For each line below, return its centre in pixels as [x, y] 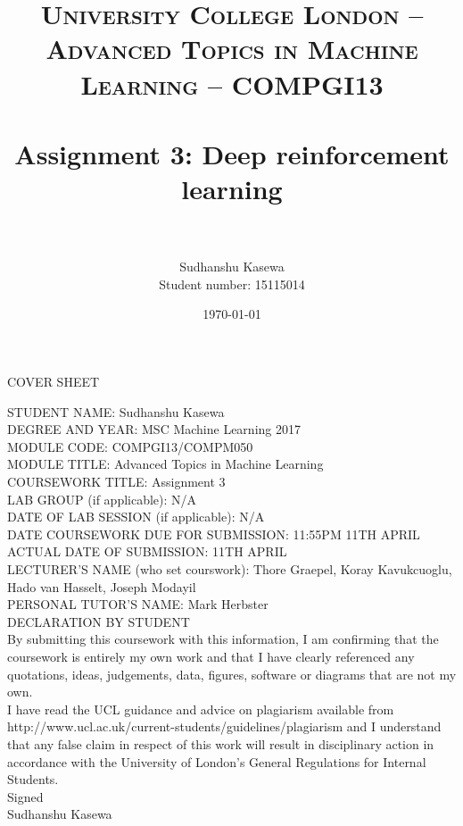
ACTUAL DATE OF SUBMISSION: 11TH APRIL [147, 551]
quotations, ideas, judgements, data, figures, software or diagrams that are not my [232, 674]
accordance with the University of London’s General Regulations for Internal [217, 761]
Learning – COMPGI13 [232, 83]
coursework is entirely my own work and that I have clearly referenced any [211, 656]
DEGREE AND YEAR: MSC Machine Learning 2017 [154, 429]
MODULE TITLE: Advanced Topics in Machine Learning [165, 464]
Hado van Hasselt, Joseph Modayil [102, 586]
